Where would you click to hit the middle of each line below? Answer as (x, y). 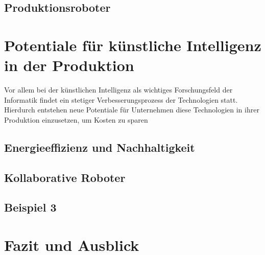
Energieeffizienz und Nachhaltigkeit (100, 147)
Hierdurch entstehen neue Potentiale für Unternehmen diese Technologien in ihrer (132, 110)
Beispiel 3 (30, 207)
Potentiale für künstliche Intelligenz (133, 45)
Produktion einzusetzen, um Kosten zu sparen (76, 119)
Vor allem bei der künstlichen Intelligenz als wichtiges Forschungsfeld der (118, 90)
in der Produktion (69, 65)
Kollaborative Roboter (65, 177)
